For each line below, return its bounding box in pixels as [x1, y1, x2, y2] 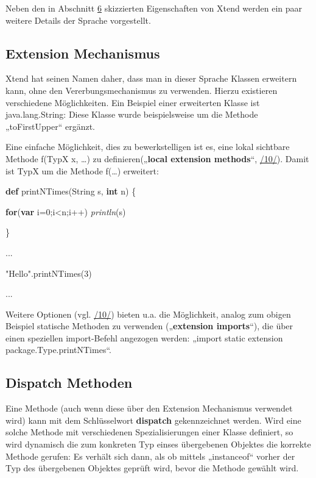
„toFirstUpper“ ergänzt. [5, 120, 96, 132]
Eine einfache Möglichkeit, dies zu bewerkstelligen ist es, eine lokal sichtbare [5, 140, 290, 153]
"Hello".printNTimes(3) [5, 266, 92, 279]
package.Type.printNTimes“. [5, 343, 111, 356]
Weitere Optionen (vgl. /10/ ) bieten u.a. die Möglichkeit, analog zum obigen [5, 307, 291, 320]
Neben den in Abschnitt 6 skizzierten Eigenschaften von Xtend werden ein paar [5, 2, 303, 14]
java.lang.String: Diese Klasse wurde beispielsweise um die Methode [5, 108, 258, 121]
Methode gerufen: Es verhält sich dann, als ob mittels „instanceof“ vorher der [5, 449, 295, 462]
